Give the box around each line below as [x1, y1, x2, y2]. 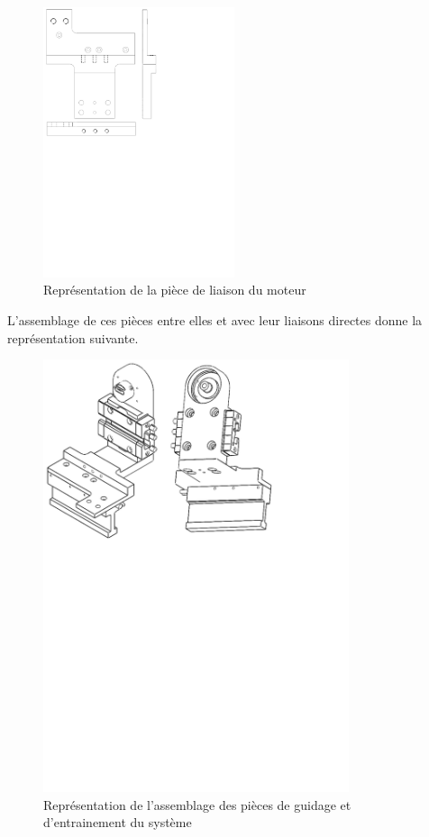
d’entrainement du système [43, 813, 192, 832]
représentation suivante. [7, 328, 139, 347]
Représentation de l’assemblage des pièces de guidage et [43, 795, 351, 814]
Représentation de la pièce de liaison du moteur [43, 280, 306, 299]
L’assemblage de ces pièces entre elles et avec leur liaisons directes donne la [7, 311, 423, 330]
